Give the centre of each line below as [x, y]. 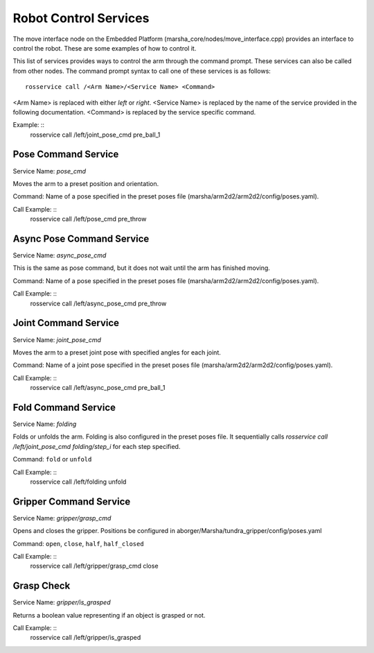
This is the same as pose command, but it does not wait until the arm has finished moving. [141, 268]
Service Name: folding [45, 424]
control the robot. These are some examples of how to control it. [105, 48]
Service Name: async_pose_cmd [60, 255]
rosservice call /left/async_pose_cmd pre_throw [98, 303]
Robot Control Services [81, 18]
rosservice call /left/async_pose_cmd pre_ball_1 [98, 388]
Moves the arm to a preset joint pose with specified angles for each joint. [117, 352]
